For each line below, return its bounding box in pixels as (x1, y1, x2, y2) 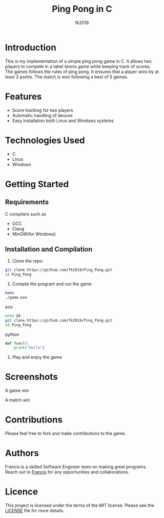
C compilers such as (5, 211, 46, 217)
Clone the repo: (12, 258, 44, 264)
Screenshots (5, 371, 58, 383)
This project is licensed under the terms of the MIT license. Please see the (5, 502, 155, 508)
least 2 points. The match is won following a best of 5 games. (5, 74, 128, 79)
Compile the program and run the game (12, 281, 92, 287)
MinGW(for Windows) (12, 231, 56, 237)
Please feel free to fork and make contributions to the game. (5, 430, 126, 437)
